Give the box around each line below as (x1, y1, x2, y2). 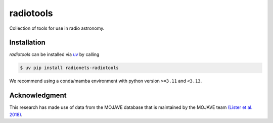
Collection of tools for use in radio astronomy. (9, 25, 105, 31)
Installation (9, 38, 45, 47)
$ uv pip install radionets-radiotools (20, 65, 119, 71)
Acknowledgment (9, 91, 67, 100)
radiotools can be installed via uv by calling (9, 51, 100, 57)
